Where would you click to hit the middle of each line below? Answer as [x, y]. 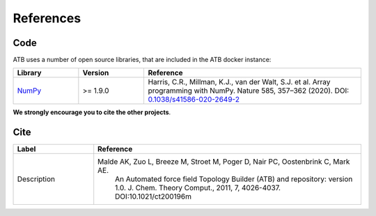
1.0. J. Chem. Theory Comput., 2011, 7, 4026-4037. [198, 188]
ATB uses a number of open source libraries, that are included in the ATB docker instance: [142, 60]
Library [29, 73]
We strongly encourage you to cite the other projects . [92, 112]
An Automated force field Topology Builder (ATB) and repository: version [234, 179]
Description [36, 179]
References [47, 18]
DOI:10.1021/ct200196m [153, 196]
